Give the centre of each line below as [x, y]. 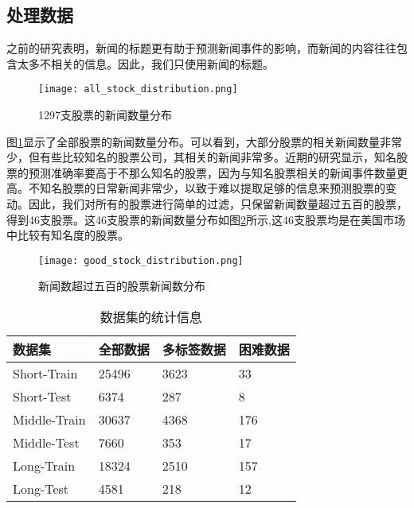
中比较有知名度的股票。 [68, 235]
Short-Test [42, 397]
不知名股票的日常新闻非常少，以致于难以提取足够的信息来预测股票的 [207, 188]
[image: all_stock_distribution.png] [138, 89]
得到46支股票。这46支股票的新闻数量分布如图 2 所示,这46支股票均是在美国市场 [206, 219]
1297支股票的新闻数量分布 [105, 115]
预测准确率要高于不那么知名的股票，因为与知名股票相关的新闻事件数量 [212, 172]
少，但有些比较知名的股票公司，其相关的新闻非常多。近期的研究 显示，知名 [201, 157]
